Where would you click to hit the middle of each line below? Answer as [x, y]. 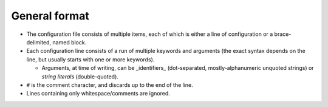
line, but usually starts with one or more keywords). [91, 59]
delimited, [39, 42]
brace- [283, 34]
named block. [70, 42]
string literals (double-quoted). [80, 77]
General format [50, 16]
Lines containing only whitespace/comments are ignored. [98, 94]
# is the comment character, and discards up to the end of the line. [110, 85]
